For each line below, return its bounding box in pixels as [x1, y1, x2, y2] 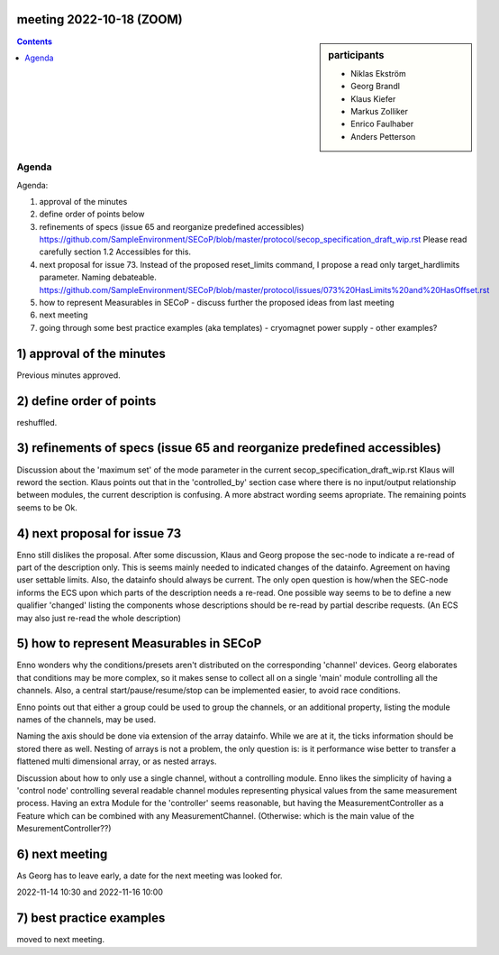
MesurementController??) [16, 823, 112, 834]
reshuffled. [16, 417, 58, 427]
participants [328, 49, 385, 61]
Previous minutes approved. [16, 370, 121, 381]
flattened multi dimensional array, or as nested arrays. [16, 756, 217, 767]
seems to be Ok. [16, 501, 78, 513]
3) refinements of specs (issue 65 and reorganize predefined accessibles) [16, 440, 441, 455]
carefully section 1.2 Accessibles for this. [39, 246, 192, 257]
